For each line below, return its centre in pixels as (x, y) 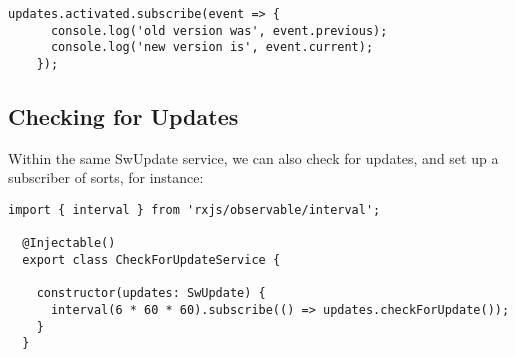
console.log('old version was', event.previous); (219, 30)
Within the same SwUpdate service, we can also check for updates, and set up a (253, 157)
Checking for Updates (123, 116)
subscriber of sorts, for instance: (106, 177)
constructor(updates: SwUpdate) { (151, 293)
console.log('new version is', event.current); (212, 47)
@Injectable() (69, 243)
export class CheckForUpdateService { (151, 259)
